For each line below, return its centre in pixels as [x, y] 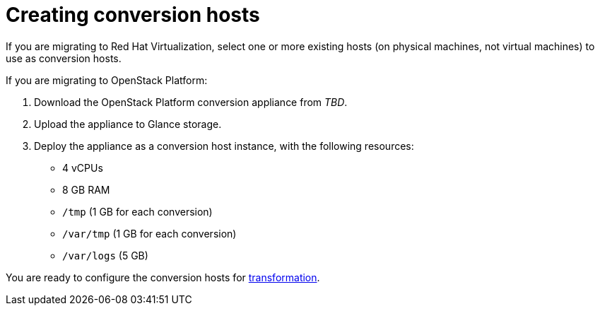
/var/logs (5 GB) [105, 255]
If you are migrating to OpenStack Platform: [107, 80]
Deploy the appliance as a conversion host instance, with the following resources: [224, 146]
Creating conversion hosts [133, 15]
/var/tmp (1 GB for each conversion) [149, 233]
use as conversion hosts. [64, 58]
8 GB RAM [86, 189]
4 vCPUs [83, 168]
